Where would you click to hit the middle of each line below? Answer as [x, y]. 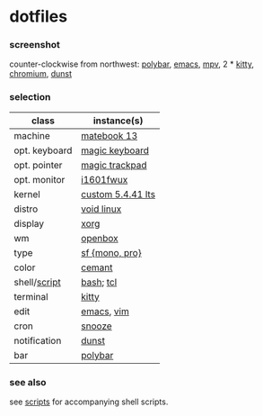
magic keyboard [115, 150]
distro [26, 209]
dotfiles [39, 17]
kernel [27, 194]
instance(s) [118, 121]
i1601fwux [104, 179]
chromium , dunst [40, 74]
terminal [31, 296]
